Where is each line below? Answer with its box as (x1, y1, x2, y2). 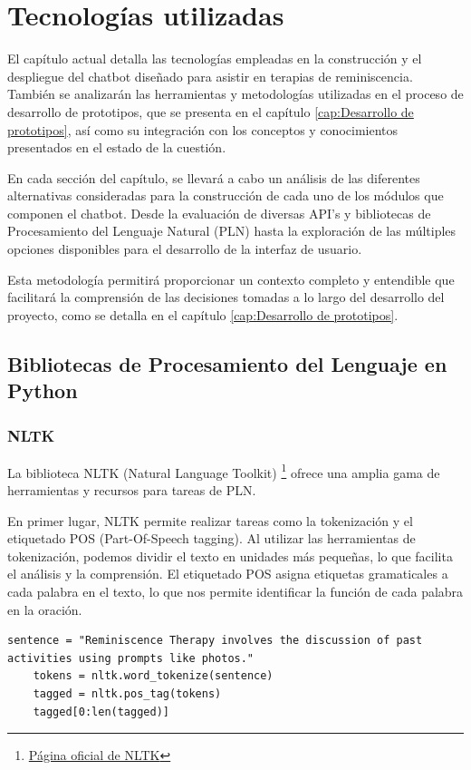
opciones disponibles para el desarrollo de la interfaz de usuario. (7, 239, 362, 258)
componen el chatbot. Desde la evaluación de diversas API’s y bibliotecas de (7, 203, 431, 222)
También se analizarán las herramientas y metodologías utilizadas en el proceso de (7, 84, 464, 103)
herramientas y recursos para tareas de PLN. (7, 481, 256, 500)
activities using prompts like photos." (7, 651, 255, 665)
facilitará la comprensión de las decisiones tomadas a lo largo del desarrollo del (7, 288, 445, 307)
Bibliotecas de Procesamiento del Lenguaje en (7, 349, 447, 377)
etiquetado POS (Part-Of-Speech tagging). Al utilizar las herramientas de (7, 529, 416, 548)
